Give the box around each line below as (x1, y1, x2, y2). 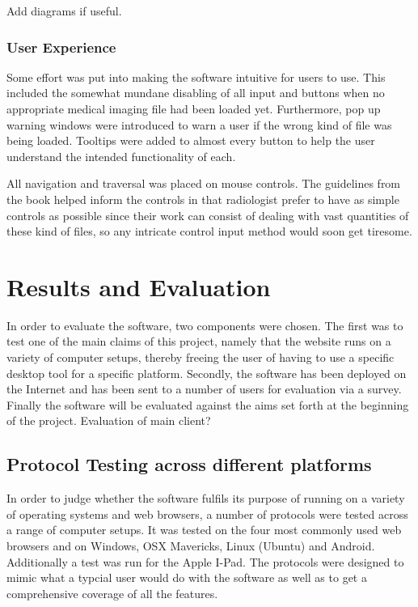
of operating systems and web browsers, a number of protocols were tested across (6, 505, 408, 522)
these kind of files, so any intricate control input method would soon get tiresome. (6, 223, 412, 240)
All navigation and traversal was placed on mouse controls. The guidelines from (6, 175, 401, 192)
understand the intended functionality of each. (6, 147, 236, 164)
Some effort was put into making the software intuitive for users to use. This (6, 68, 386, 85)
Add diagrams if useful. (6, 2, 122, 19)
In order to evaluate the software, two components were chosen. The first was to (6, 316, 403, 333)
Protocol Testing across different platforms (6, 452, 372, 477)
